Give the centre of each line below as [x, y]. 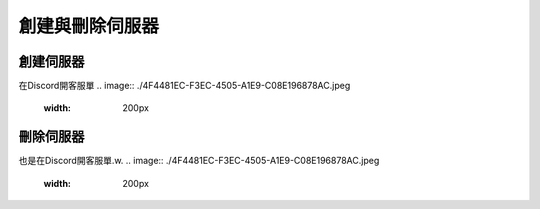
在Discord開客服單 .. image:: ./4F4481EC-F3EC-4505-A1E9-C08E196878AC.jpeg [184, 86]
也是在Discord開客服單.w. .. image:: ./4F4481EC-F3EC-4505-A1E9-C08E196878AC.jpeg [199, 161]
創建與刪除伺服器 [89, 26]
